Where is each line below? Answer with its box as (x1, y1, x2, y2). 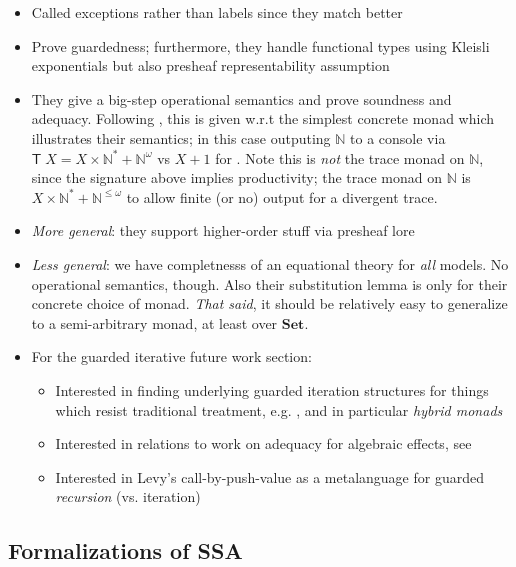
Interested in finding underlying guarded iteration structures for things (55, 379, 489, 400)
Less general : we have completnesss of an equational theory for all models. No (31, 253, 509, 274)
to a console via (350, 127, 446, 148)
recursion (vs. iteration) (55, 486, 201, 507)
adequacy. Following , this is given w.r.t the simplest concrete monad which (31, 108, 494, 129)
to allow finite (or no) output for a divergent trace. (126, 186, 438, 207)
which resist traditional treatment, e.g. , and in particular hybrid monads (55, 399, 503, 420)
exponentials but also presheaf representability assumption (31, 55, 390, 76)
